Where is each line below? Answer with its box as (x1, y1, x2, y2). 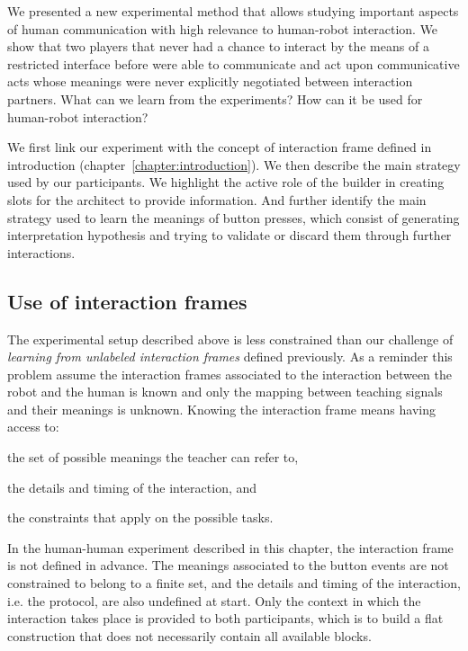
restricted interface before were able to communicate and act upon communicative (7, 54, 460, 73)
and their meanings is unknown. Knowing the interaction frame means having (7, 399, 436, 418)
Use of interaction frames (7, 287, 247, 315)
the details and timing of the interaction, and (7, 477, 257, 496)
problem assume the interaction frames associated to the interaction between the (7, 364, 452, 383)
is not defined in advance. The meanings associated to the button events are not (7, 556, 449, 575)
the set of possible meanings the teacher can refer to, (7, 448, 299, 467)
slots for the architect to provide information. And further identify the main (7, 190, 427, 209)
